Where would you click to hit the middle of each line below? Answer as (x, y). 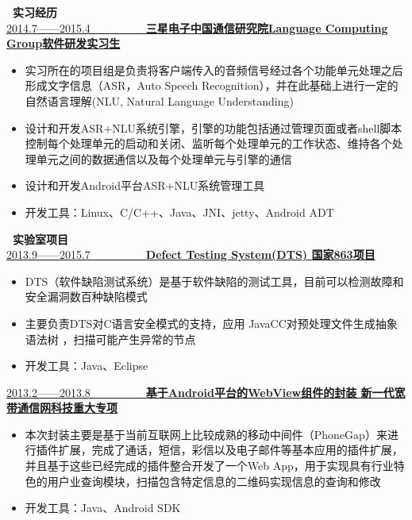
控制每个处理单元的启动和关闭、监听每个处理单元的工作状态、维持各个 (208, 143)
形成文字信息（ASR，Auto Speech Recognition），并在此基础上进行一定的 (212, 85)
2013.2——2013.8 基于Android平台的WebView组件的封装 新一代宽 (206, 392)
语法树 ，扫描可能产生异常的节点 (110, 339)
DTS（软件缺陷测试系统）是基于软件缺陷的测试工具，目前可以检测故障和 (214, 281)
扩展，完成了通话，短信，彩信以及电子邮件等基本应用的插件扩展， (231, 450)
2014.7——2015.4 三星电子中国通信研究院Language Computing (197, 27)
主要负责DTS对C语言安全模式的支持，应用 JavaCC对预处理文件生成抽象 (211, 323)
